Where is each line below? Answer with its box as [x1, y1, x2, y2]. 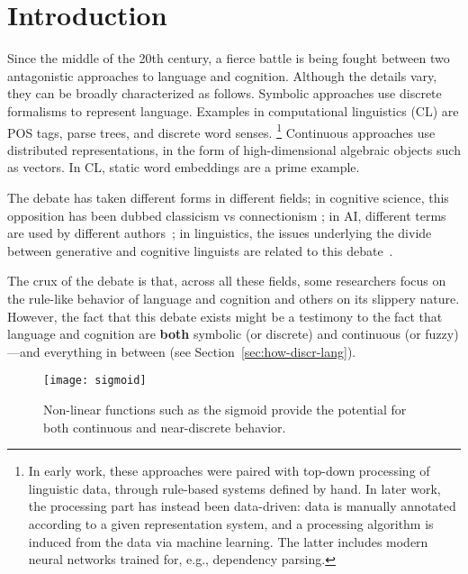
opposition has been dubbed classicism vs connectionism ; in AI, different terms [7, 205, 446, 224]
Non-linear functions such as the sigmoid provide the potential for [43, 399, 407, 418]
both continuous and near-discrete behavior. [43, 417, 286, 436]
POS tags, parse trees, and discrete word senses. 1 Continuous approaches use [7, 120, 436, 141]
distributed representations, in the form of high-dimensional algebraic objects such [7, 140, 461, 159]
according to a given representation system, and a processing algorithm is [28, 514, 434, 533]
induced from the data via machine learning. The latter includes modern [28, 532, 428, 551]
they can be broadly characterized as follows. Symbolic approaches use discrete [7, 84, 442, 103]
